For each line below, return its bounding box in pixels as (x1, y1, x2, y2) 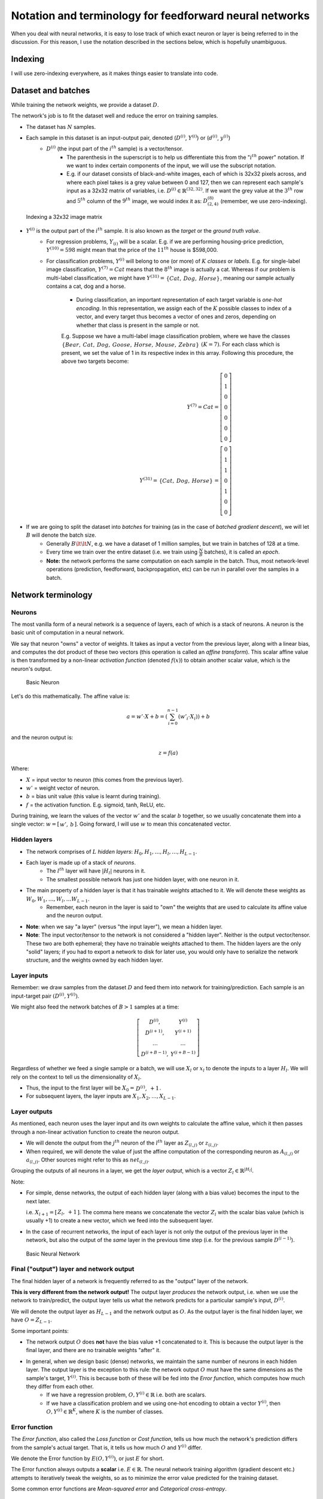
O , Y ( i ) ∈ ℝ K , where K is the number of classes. (46, 1407, 164, 1415)
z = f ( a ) (159, 749, 178, 756)
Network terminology (11, 589, 93, 600)
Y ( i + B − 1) (170, 1049, 196, 1058)
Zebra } (178, 342, 200, 348)
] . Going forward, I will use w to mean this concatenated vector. (74, 820, 231, 827)
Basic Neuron (26, 679, 60, 686)
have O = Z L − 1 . (11, 1316, 52, 1325)
